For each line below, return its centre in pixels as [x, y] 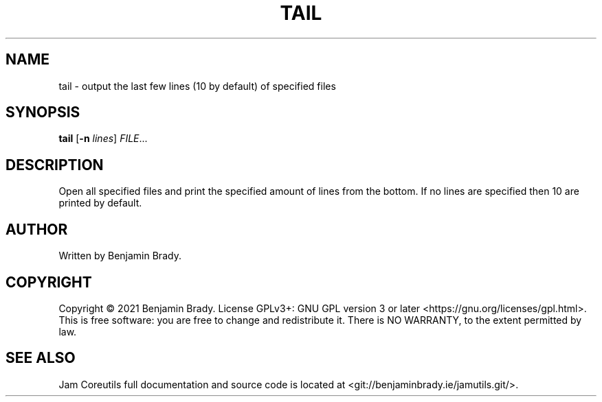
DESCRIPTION [55, 165]
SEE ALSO [41, 358]
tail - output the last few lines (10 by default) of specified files [197, 86]
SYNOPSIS [43, 113]
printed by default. [100, 203]
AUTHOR [37, 229]
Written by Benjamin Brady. [120, 256]
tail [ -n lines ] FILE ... [103, 139]
